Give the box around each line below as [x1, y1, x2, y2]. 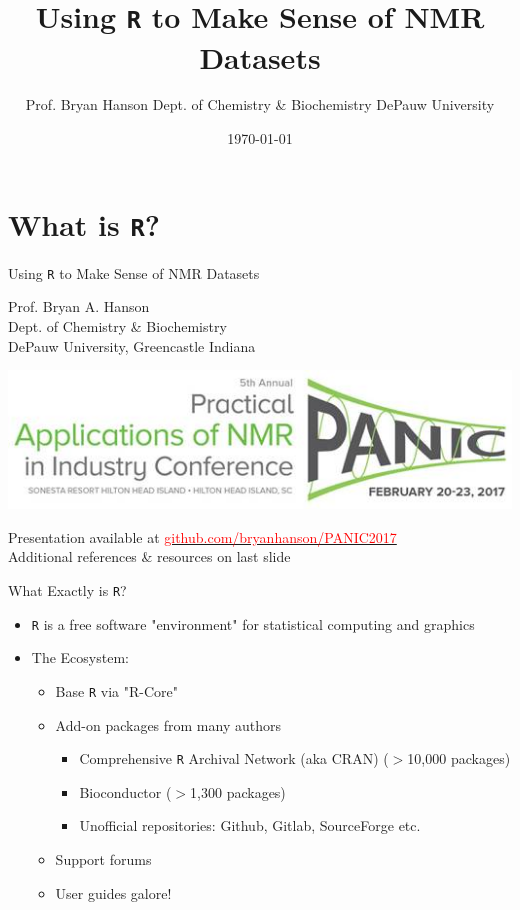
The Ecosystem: [31, 647, 129, 668]
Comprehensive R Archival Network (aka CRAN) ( [79, 748, 389, 769]
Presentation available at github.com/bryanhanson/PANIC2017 [8, 526, 397, 547]
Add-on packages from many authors [55, 714, 281, 735]
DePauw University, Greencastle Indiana [8, 335, 256, 356]
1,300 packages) [190, 781, 286, 802]
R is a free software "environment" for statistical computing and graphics [31, 613, 475, 634]
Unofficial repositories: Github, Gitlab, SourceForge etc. [79, 815, 421, 836]
